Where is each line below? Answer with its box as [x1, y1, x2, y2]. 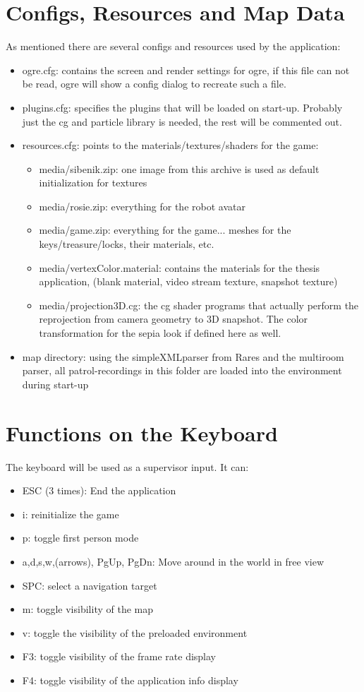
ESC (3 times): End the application [22, 483, 176, 498]
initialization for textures [39, 175, 147, 190]
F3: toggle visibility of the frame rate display [22, 649, 217, 664]
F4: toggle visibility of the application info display [22, 672, 238, 687]
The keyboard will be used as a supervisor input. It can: [6, 459, 249, 474]
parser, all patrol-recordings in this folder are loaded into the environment [22, 363, 342, 378]
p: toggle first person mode [22, 530, 139, 545]
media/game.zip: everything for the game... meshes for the [39, 222, 291, 237]
